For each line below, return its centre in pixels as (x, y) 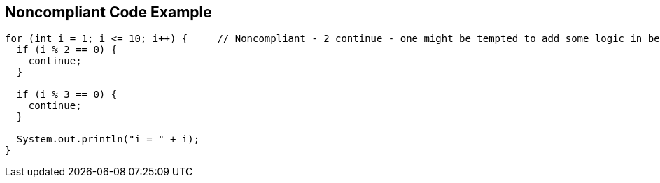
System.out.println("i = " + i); (108, 139)
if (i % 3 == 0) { (67, 95)
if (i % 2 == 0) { (67, 50)
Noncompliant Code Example (108, 12)
